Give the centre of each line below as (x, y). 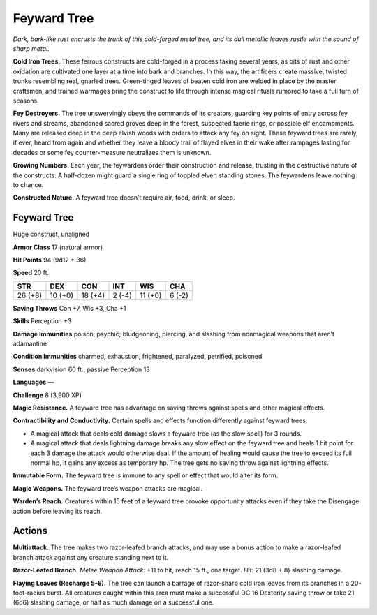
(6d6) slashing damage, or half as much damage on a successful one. (113, 602)
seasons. (26, 101)
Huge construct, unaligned (51, 235)
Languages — (34, 382)
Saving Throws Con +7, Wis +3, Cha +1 (69, 308)
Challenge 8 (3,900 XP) (47, 395)
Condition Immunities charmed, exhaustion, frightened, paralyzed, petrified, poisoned (138, 357)
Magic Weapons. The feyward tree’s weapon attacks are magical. (108, 488)
